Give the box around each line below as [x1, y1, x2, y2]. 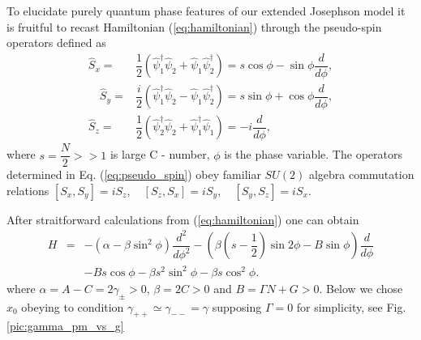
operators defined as [6, 34, 106, 51]
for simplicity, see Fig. [296, 298, 406, 315]
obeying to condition [21, 298, 124, 315]
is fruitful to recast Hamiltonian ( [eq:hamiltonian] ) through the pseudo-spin [6, 18, 382, 35]
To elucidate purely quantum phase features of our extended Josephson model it [6, 2, 406, 19]
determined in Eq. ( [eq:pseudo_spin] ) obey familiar [6, 166, 261, 183]
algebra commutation [308, 166, 415, 183]
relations [6, 181, 49, 198]
